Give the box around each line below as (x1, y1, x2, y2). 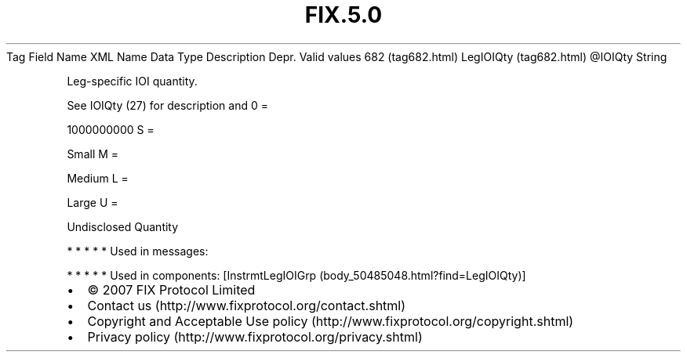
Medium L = (67, 171, 129, 185)
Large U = (67, 195, 118, 209)
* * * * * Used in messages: (67, 244, 209, 258)
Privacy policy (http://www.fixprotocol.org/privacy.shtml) (87, 328, 423, 345)
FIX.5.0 (304, 2, 383, 28)
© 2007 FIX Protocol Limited (87, 281, 256, 298)
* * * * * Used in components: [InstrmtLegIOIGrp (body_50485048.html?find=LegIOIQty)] (67, 268, 526, 282)
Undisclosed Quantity (67, 219, 179, 233)
